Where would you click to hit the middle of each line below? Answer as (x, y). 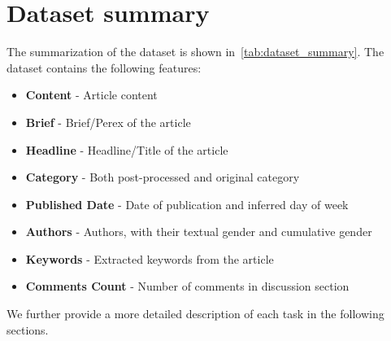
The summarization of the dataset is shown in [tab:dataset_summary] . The (195, 52)
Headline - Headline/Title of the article (127, 149)
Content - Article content (91, 95)
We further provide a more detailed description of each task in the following (195, 314)
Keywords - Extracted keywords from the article (150, 258)
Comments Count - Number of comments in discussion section (187, 286)
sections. (28, 329)
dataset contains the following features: (104, 67)
